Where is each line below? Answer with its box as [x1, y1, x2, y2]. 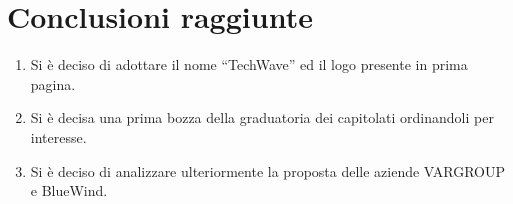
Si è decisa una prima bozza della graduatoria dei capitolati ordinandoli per [30, 107, 494, 128]
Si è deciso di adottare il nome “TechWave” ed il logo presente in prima [30, 54, 468, 75]
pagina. [30, 73, 76, 94]
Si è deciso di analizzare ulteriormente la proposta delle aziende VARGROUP [30, 160, 506, 181]
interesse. [30, 126, 87, 147]
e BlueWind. [30, 180, 108, 201]
